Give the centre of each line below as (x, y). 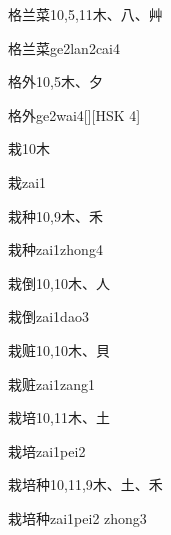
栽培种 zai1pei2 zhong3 (77, 517)
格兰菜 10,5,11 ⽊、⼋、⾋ (85, 14)
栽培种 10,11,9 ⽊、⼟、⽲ (85, 484)
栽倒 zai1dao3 (48, 316)
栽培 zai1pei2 (47, 450)
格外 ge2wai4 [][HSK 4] (74, 114)
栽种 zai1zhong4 (55, 249)
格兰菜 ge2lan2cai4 (64, 47)
